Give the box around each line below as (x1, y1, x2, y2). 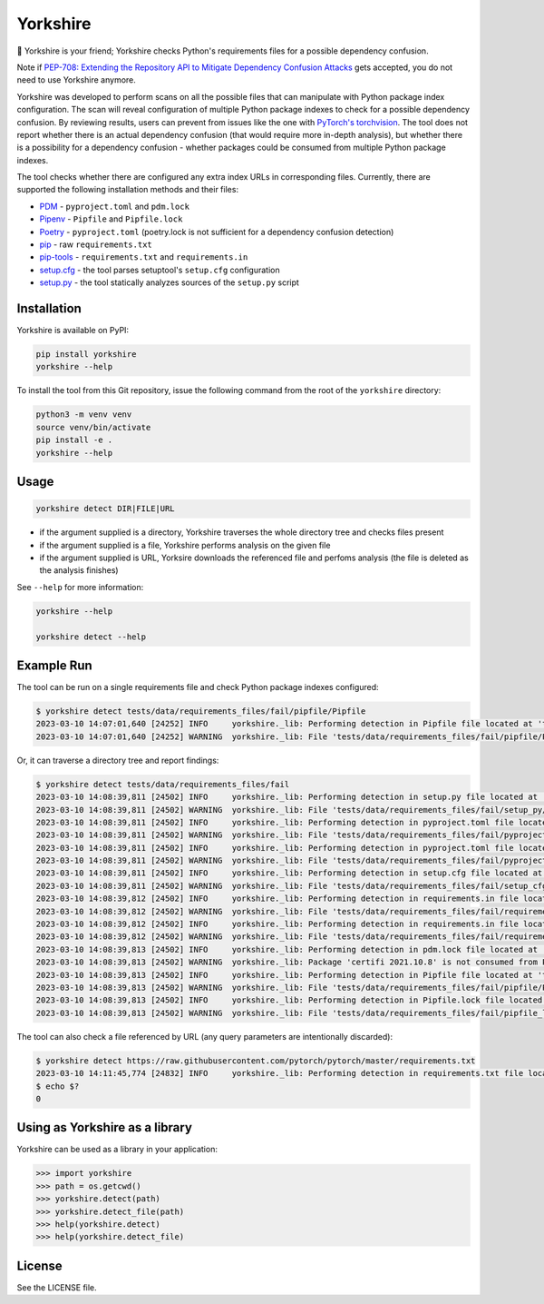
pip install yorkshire (35, 350, 137, 360)
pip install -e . (35, 435, 113, 445)
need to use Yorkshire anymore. (16, 74, 136, 85)
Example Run (16, 657, 92, 673)
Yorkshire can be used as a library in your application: (16, 1144, 218, 1155)
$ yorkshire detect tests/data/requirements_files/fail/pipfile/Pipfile (35, 706, 366, 716)
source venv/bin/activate (35, 422, 151, 432)
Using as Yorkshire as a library (16, 1120, 192, 1135)
